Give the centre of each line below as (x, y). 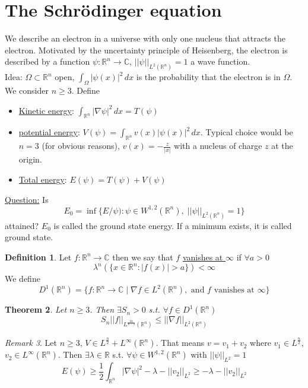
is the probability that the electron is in (208, 77)
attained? (22, 225)
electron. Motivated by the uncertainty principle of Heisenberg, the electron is (146, 50)
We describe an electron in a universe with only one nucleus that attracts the (145, 38)
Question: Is (27, 199)
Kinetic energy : (46, 110)
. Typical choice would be (247, 132)
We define (23, 279)
